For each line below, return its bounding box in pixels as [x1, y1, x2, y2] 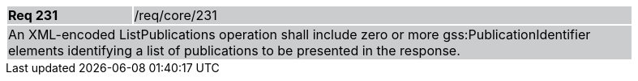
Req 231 [8, 7, 58, 23]
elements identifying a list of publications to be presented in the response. [8, 43, 460, 59]
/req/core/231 [134, 7, 217, 23]
